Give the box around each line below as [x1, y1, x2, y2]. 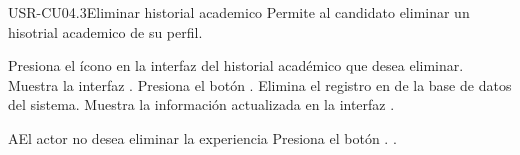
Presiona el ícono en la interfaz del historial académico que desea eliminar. [8, 55, 464, 76]
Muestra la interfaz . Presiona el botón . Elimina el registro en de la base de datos [8, 74, 512, 95]
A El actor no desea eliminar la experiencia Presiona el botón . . [8, 127, 397, 148]
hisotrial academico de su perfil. [8, 21, 203, 42]
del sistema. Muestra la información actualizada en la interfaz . [8, 94, 395, 115]
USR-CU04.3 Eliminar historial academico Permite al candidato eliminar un [8, 2, 470, 22]
